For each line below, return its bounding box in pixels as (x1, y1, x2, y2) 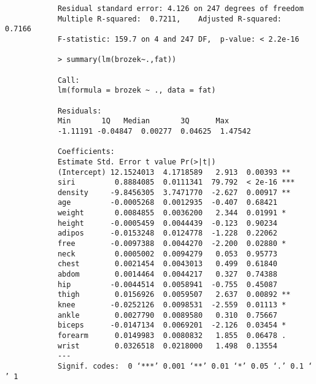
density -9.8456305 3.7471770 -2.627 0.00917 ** (57, 188, 291, 197)
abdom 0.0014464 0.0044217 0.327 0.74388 (57, 270, 277, 279)
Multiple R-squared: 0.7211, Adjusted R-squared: (57, 14, 282, 23)
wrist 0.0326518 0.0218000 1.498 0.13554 (57, 341, 277, 350)
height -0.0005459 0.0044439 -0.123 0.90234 (57, 218, 277, 228)
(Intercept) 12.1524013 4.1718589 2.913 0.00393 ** (57, 167, 291, 177)
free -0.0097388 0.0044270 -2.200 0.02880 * (57, 239, 287, 248)
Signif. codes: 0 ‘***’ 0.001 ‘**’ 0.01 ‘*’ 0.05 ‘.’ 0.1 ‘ (57, 361, 313, 371)
